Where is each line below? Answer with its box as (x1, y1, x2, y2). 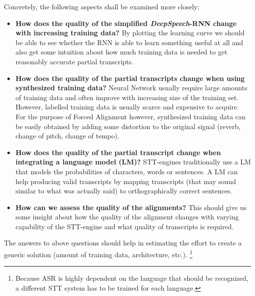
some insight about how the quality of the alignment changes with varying (15, 212, 239, 222)
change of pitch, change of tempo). (15, 131, 120, 141)
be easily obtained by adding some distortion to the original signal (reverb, (15, 121, 241, 131)
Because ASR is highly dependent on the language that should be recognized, (15, 273, 249, 283)
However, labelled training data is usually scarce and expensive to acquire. (15, 102, 239, 112)
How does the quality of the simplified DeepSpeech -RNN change (15, 18, 237, 28)
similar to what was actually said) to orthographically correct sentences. (15, 186, 232, 196)
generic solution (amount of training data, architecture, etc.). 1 (4, 248, 193, 259)
